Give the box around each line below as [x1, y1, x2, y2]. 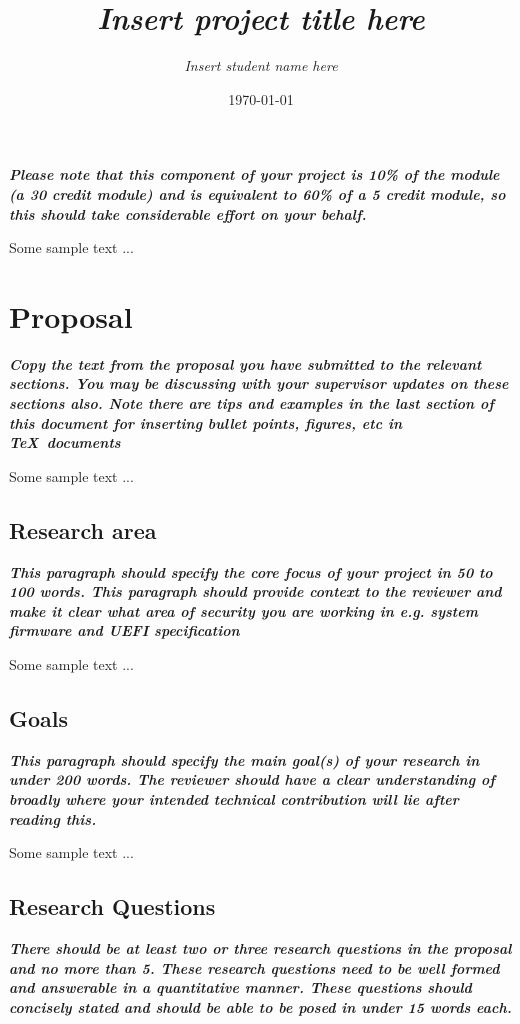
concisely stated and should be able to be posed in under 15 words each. [9, 996, 512, 1017]
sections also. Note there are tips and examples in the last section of [9, 393, 494, 413]
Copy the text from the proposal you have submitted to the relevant [9, 353, 482, 374]
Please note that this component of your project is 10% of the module [9, 164, 500, 185]
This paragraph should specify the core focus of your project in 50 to [9, 561, 493, 582]
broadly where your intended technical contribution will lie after [9, 788, 459, 809]
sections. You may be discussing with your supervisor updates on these [9, 373, 509, 394]
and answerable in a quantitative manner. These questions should [9, 977, 472, 998]
